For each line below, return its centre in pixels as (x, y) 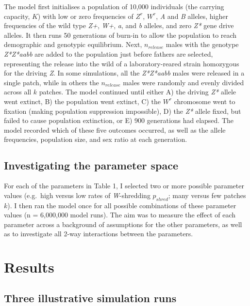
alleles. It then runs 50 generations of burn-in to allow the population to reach (120, 35)
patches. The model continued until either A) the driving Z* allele (138, 92)
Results (29, 267)
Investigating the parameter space (91, 165)
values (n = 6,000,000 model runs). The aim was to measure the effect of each (120, 215)
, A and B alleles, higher (192, 16)
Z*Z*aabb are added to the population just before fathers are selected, (108, 54)
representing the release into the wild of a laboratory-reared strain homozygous (122, 63)
